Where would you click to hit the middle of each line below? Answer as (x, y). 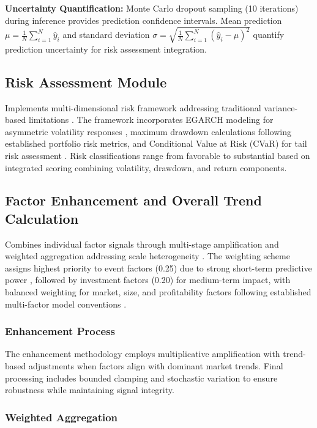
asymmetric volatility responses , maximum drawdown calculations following (148, 131)
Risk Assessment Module (86, 82)
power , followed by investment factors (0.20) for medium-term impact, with (148, 280)
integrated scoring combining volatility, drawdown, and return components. (146, 167)
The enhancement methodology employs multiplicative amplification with (143, 354)
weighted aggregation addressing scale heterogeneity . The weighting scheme (147, 256)
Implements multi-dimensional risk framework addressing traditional (133, 107)
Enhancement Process (60, 331)
